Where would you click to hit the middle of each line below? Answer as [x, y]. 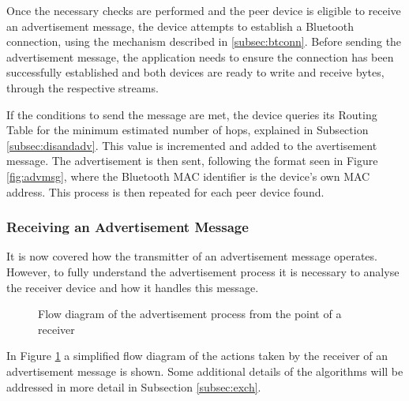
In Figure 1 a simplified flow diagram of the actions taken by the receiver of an [197, 356]
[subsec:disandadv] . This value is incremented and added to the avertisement [192, 145]
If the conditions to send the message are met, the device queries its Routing [192, 114]
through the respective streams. [83, 87]
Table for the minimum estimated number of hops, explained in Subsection [188, 130]
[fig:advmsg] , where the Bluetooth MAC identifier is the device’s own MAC [188, 176]
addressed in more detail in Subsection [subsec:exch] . [134, 386]
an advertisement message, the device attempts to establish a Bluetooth [180, 26]
